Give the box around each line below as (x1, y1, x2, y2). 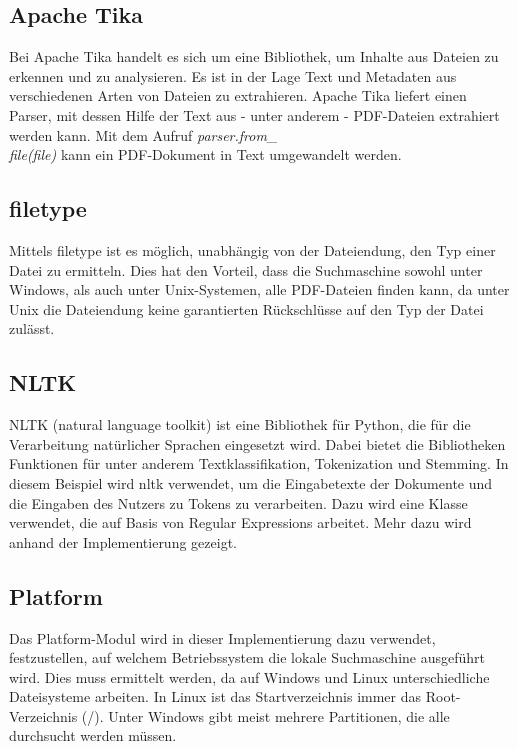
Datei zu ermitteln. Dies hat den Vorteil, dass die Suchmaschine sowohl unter (9, 259, 483, 280)
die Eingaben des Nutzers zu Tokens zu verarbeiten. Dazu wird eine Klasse (9, 492, 468, 513)
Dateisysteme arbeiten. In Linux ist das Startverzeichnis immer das (9, 686, 422, 707)
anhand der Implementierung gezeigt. (9, 531, 237, 552)
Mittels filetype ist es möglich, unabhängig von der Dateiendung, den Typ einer (9, 239, 496, 260)
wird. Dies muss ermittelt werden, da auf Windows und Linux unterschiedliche (9, 666, 490, 687)
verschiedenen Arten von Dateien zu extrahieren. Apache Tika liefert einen (9, 85, 467, 106)
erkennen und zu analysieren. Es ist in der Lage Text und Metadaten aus (9, 65, 457, 86)
